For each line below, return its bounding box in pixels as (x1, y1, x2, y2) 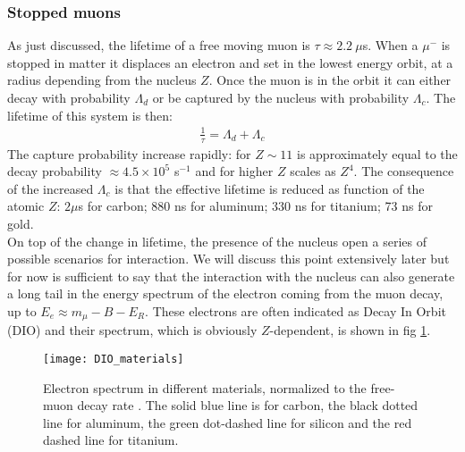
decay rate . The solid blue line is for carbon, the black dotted (77, 396, 418, 414)
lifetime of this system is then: (7, 105, 173, 124)
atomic (7, 197, 45, 215)
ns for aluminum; (173, 197, 268, 215)
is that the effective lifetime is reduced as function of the (114, 179, 425, 197)
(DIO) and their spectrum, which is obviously (7, 321, 258, 339)
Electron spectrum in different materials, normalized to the (43, 378, 367, 397)
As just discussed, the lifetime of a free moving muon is (7, 36, 310, 54)
